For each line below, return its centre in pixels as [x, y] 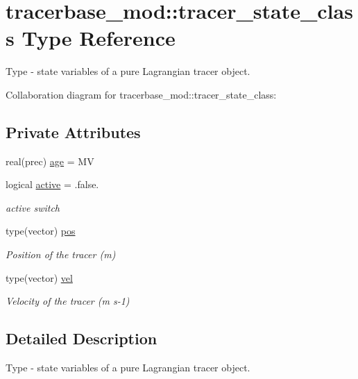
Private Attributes [73, 132]
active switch [33, 207]
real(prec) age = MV [50, 161]
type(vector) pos [41, 231]
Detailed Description [82, 338]
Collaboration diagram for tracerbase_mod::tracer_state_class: [141, 94]
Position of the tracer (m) [61, 254]
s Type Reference [91, 38]
